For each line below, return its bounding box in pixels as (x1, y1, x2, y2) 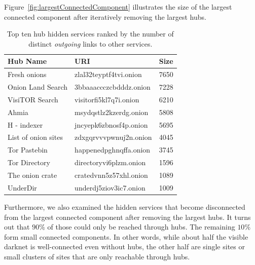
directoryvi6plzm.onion (75, 157, 146, 168)
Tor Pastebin (8, 144, 48, 155)
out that (4, 221, 30, 232)
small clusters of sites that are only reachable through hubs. (4, 251, 190, 261)
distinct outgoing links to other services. (28, 38, 153, 49)
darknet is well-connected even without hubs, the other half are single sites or (4, 241, 245, 252)
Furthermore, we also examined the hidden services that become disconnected (4, 201, 245, 212)
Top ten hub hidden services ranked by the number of (7, 28, 174, 39)
